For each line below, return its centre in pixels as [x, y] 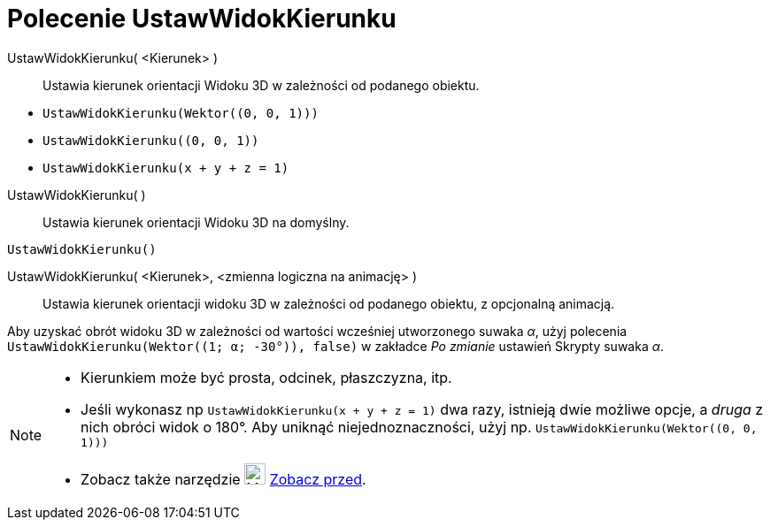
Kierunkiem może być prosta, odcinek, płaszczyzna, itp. [266, 377]
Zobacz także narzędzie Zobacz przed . [223, 479]
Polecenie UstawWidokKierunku [202, 19]
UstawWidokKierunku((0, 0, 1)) [151, 140]
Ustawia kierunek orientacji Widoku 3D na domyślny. [196, 222]
